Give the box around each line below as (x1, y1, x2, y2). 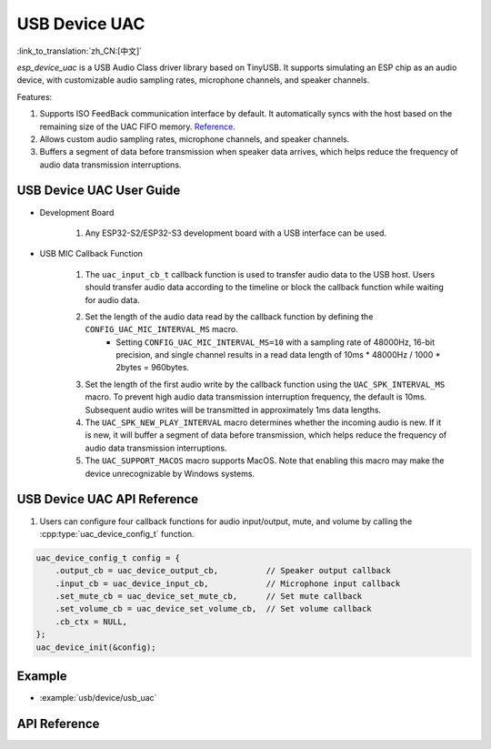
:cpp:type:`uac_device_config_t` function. (39, 528, 195, 539)
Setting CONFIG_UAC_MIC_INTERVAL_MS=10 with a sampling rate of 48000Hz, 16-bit (115, 337, 436, 348)
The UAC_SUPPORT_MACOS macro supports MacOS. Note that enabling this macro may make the (85, 455, 445, 466)
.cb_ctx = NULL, (55, 616, 127, 627)
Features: (16, 91, 53, 102)
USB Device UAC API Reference (16, 491, 199, 507)
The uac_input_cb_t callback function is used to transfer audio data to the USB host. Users (85, 268, 436, 279)
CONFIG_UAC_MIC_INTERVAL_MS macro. (85, 324, 238, 335)
